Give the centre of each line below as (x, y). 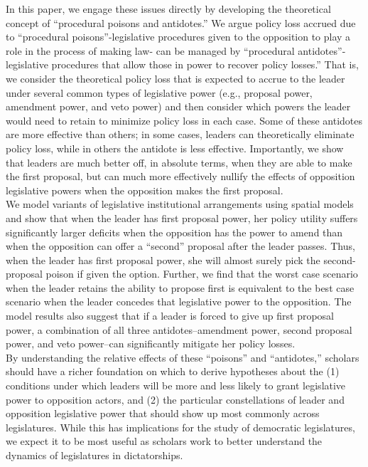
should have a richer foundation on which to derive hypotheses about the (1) (173, 371)
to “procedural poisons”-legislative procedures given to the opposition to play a (178, 37)
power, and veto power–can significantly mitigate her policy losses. (151, 343)
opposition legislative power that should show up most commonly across (163, 413)
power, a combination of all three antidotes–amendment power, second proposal (179, 329)
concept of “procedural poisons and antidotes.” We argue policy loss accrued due (181, 22)
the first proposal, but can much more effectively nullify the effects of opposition (180, 176)
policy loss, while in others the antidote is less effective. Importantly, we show (175, 148)
